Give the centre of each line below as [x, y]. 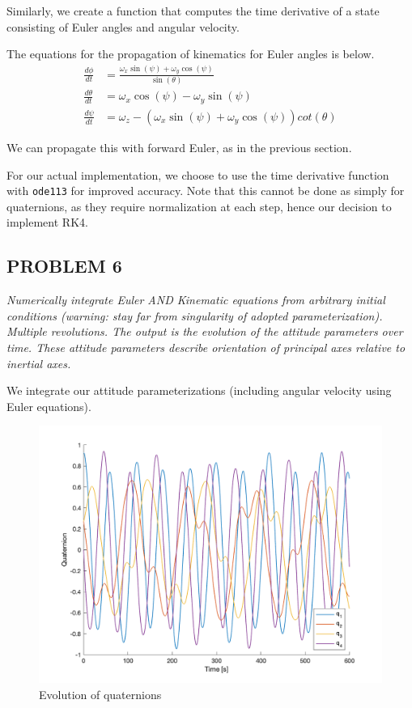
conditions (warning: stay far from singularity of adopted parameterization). [195, 315]
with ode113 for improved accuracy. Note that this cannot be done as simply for [206, 191]
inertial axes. [39, 363]
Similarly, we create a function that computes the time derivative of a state [193, 11]
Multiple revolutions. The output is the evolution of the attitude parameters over [205, 331]
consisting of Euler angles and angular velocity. [123, 26]
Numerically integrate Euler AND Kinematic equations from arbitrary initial [196, 300]
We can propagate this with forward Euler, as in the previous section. [179, 147]
